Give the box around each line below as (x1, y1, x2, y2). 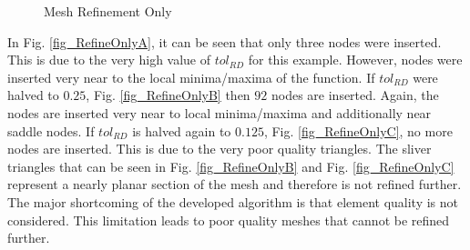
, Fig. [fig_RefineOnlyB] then (86, 85, 250, 105)
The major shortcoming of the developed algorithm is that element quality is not (7, 192, 459, 211)
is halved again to (132, 121, 231, 140)
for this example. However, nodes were (248, 50, 463, 69)
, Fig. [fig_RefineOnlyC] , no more (263, 121, 453, 140)
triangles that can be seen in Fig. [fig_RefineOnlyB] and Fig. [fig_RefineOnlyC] (7, 156, 455, 175)
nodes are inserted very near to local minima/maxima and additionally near (7, 103, 432, 122)
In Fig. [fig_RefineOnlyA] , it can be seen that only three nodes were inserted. (7, 32, 442, 51)
